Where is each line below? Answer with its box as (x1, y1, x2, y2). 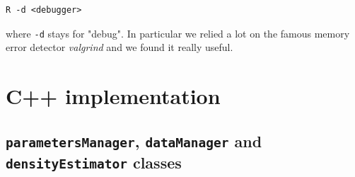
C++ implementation (6, 81, 221, 110)
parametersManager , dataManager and (6, 130, 262, 152)
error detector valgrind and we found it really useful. (6, 40, 233, 55)
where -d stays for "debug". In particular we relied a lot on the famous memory (6, 25, 350, 40)
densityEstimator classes (6, 151, 182, 173)
